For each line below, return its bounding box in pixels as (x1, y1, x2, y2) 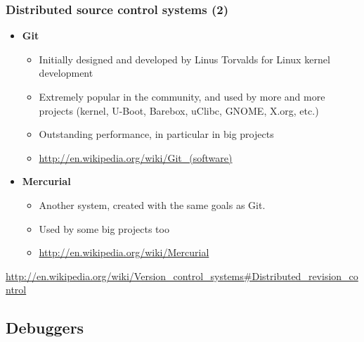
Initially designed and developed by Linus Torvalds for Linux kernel (39, 51, 330, 66)
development (39, 65, 93, 80)
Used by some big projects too (39, 221, 169, 236)
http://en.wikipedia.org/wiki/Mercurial (39, 245, 209, 260)
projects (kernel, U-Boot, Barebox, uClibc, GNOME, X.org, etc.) (39, 103, 319, 118)
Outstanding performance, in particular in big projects (39, 127, 274, 141)
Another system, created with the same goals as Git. (39, 197, 266, 212)
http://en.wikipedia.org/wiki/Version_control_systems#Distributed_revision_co (6, 268, 358, 283)
